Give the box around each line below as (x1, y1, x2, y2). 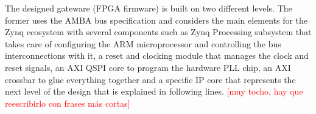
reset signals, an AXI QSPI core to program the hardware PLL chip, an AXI (5, 61, 291, 73)
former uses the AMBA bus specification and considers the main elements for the (5, 13, 308, 26)
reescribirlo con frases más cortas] (5, 96, 130, 109)
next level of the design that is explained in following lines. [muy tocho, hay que (5, 85, 303, 98)
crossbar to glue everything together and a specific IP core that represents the (5, 73, 296, 85)
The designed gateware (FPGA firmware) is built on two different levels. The (5, 2, 292, 14)
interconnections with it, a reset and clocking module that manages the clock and (5, 49, 309, 62)
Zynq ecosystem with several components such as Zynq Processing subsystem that (5, 25, 312, 38)
